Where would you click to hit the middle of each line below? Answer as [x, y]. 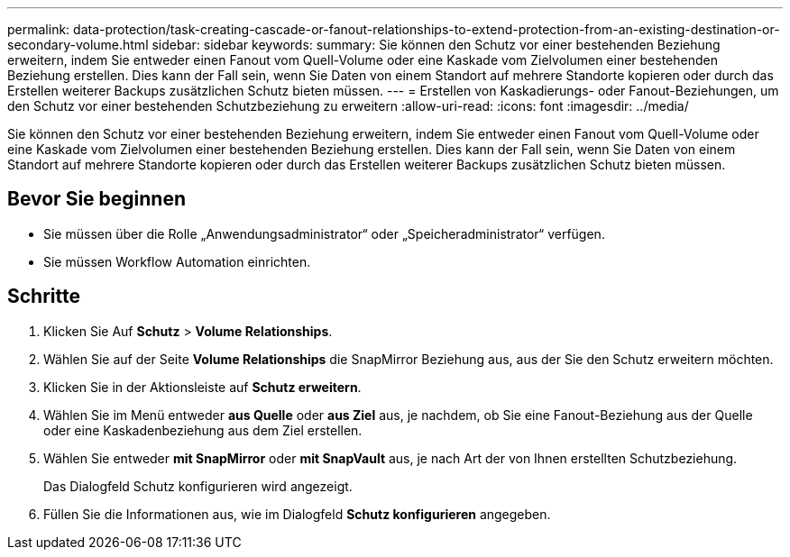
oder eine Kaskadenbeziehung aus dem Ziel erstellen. [203, 430]
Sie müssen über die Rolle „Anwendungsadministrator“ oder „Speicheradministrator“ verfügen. [324, 233]
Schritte [44, 297]
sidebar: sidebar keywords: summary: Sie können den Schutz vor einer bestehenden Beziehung [436, 45]
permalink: [39, 29]
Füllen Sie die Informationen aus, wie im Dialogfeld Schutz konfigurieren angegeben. [297, 514]
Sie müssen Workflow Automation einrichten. [177, 261]
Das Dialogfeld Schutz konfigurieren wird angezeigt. [198, 486]
